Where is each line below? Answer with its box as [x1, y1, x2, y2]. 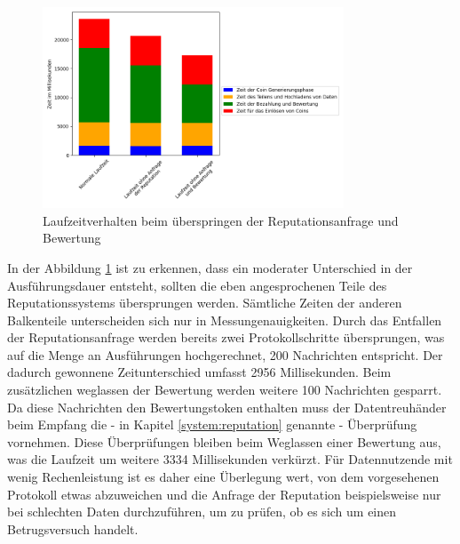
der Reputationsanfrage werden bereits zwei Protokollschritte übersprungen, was [7, 328, 445, 347]
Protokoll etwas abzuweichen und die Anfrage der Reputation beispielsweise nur [7, 484, 441, 503]
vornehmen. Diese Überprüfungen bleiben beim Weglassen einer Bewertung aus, [7, 432, 441, 451]
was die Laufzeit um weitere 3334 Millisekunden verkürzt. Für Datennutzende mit [7, 450, 453, 468]
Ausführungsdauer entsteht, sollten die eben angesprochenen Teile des [7, 276, 387, 294]
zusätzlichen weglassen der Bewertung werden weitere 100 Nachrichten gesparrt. [7, 380, 442, 399]
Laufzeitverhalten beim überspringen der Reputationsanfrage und [43, 211, 399, 229]
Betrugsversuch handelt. [7, 519, 139, 538]
